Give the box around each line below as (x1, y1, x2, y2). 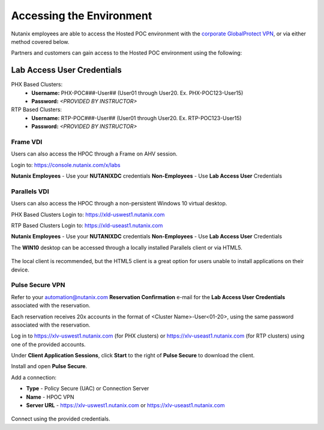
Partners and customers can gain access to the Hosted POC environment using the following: (11, 49, 242, 56)
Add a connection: (11, 374, 57, 381)
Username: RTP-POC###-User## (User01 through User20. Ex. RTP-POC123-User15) (31, 114, 242, 121)
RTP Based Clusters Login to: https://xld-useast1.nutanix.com (11, 222, 163, 229)
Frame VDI (11, 138, 43, 146)
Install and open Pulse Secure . (11, 363, 87, 370)
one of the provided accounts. (11, 341, 86, 348)
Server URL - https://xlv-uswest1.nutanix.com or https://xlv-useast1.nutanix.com (26, 402, 225, 409)
